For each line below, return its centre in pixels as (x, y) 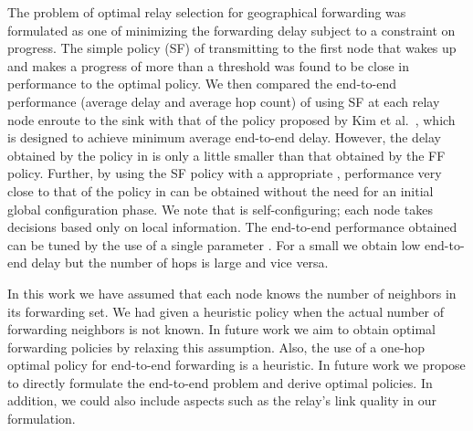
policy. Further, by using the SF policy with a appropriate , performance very (225, 173)
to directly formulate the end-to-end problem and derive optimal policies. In (220, 382)
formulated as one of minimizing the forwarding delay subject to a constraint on (231, 30)
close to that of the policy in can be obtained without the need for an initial (221, 190)
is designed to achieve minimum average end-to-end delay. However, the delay (225, 137)
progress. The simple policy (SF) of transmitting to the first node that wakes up (232, 48)
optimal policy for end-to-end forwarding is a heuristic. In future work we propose (236, 365)
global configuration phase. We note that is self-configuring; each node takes (220, 209)
